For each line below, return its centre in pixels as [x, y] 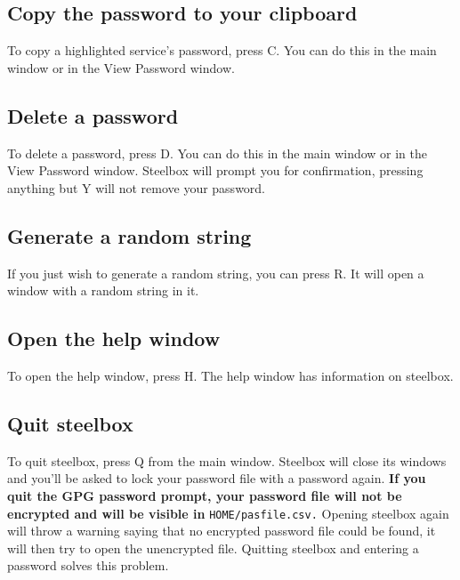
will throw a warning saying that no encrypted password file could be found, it [222, 531]
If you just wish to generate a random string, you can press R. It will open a [216, 273]
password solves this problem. [88, 565]
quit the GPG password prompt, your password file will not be [205, 495]
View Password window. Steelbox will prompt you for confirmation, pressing [215, 170]
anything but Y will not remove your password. [137, 187]
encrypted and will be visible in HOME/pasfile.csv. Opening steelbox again [228, 513]
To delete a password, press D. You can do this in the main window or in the [218, 153]
